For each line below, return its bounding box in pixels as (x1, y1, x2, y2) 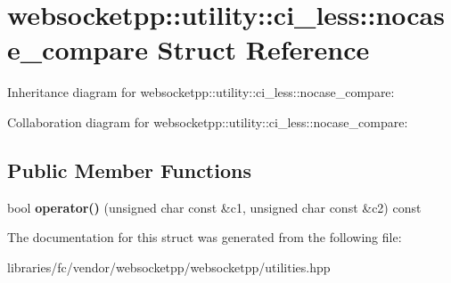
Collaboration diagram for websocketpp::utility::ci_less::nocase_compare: (7, 112, 408, 131)
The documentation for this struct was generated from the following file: (7, 228, 402, 247)
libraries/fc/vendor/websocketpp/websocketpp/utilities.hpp (7, 257, 331, 276)
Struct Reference (157, 31, 370, 68)
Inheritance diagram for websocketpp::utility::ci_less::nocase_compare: (7, 83, 395, 101)
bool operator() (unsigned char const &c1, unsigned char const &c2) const (7, 198, 422, 216)
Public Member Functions (7, 156, 251, 183)
